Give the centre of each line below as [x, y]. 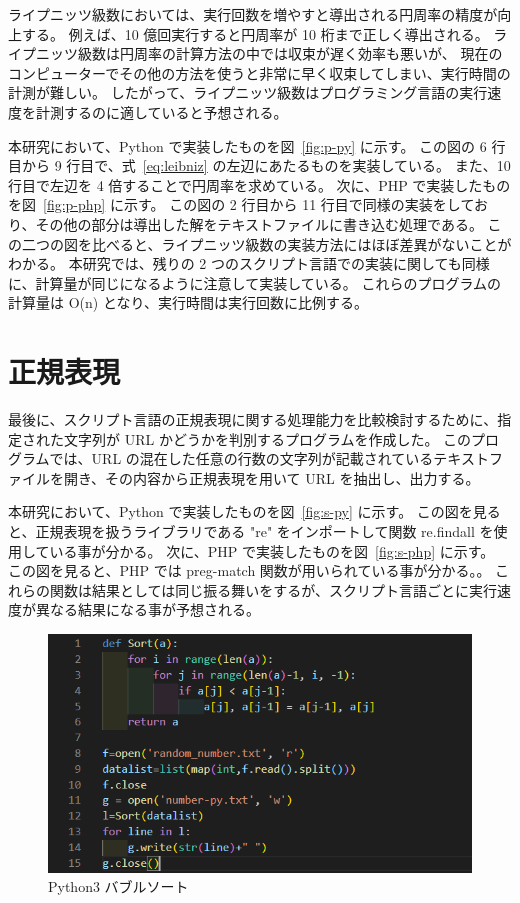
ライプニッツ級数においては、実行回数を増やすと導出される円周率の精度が [253, 14]
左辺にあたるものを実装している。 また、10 [368, 165]
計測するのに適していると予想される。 [161, 111]
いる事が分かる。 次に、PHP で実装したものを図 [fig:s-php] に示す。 [272, 550]
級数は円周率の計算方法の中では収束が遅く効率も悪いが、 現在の [290, 53]
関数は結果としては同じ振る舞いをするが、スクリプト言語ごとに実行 [273, 589]
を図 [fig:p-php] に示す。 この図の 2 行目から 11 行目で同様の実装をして [241, 204]
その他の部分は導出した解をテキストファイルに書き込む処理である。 [259, 223]
